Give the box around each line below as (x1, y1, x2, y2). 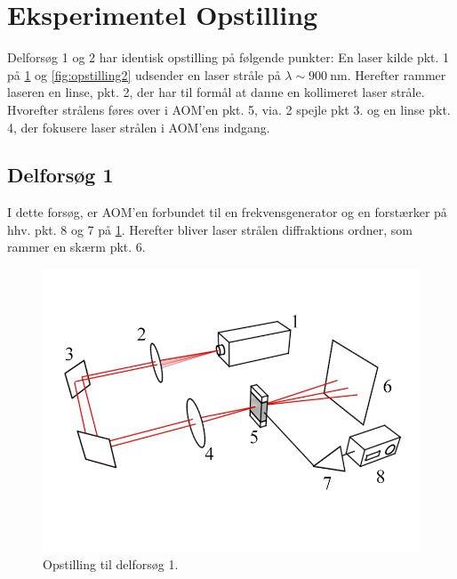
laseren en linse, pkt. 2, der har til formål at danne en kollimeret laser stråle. (7, 83, 425, 101)
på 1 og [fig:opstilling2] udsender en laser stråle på (7, 65, 281, 84)
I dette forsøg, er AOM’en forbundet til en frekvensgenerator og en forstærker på (7, 203, 447, 221)
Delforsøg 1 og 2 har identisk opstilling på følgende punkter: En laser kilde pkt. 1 (7, 48, 450, 67)
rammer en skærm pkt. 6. (7, 237, 146, 256)
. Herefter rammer (347, 65, 446, 84)
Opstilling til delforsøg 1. (43, 554, 179, 573)
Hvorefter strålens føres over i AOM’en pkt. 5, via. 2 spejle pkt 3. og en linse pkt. (7, 100, 451, 118)
